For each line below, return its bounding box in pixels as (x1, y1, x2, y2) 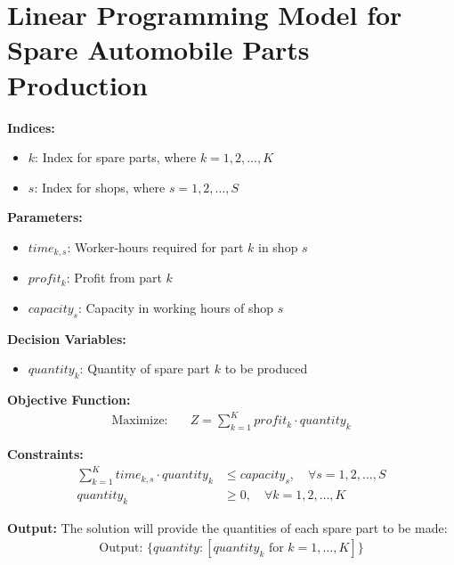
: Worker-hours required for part (67, 237, 244, 256)
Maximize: (111, 414, 168, 428)
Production (7, 66, 148, 102)
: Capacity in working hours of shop (77, 298, 274, 316)
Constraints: (7, 445, 84, 463)
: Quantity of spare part (79, 359, 211, 378)
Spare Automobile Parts (7, 31, 310, 68)
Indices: (7, 118, 55, 136)
